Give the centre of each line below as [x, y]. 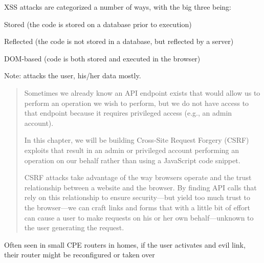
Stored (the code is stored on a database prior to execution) [98, 24]
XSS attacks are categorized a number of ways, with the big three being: [118, 7]
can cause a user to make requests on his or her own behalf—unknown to [139, 217]
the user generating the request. [74, 227]
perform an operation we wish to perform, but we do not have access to [137, 103]
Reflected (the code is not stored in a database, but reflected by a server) [119, 41]
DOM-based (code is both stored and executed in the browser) [102, 58]
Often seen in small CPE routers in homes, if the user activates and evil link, [125, 244]
